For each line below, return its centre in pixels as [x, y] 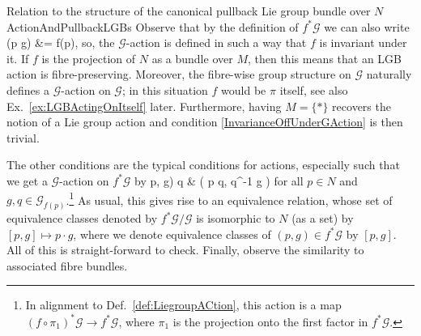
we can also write [367, 26]
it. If [18, 58]
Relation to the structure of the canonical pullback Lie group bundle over [189, 11]
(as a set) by [323, 218]
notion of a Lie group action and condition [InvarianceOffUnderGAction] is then [205, 122]
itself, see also [314, 89]
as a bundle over [192, 58]
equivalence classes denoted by [82, 218]
